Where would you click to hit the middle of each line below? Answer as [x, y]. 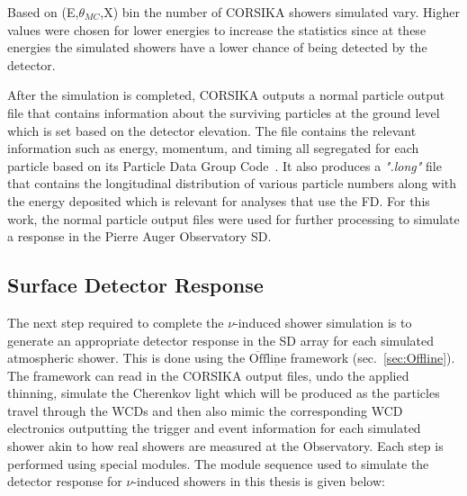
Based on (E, [43, 12]
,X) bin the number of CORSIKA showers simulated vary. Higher [280, 12]
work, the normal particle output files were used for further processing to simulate [233, 218]
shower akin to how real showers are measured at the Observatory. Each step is [225, 446]
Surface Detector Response [135, 285]
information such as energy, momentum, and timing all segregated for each [213, 148]
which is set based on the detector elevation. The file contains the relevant [212, 130]
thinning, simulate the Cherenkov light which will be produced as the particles [224, 393]
